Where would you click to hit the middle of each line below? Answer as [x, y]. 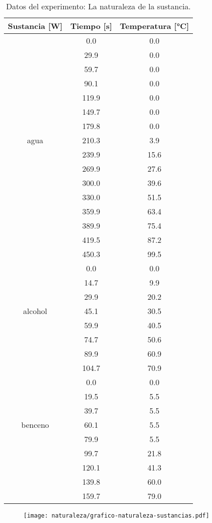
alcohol [35, 311]
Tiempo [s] [91, 26]
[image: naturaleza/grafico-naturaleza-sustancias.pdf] [117, 516]
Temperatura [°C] [154, 26]
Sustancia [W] [35, 26]
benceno [35, 425]
